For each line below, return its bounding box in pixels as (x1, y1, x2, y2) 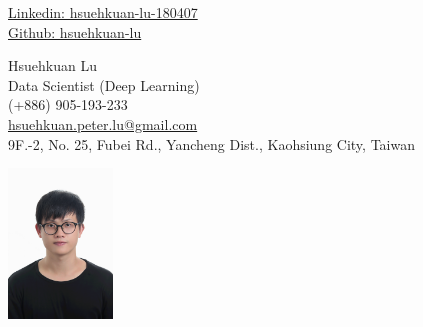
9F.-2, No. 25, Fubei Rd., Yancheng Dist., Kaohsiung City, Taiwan (8, 133, 415, 154)
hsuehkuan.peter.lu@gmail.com (8, 113, 198, 134)
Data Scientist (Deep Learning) (8, 74, 200, 95)
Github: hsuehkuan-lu (8, 21, 142, 42)
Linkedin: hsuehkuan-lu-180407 (8, 2, 198, 22)
